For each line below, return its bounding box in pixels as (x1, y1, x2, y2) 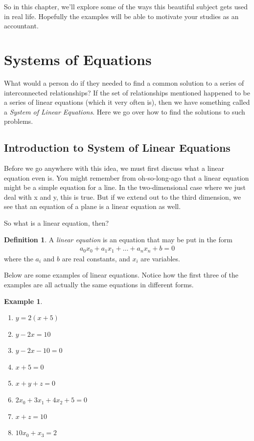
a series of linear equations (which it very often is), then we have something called (4, 97, 250, 107)
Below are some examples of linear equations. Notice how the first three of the (4, 270, 238, 280)
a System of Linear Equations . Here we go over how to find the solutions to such (4, 106, 245, 116)
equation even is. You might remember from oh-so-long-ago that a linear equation (4, 172, 249, 183)
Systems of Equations (4, 49, 152, 69)
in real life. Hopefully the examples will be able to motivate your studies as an (4, 11, 239, 21)
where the (4, 253, 33, 263)
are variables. (140, 253, 180, 263)
